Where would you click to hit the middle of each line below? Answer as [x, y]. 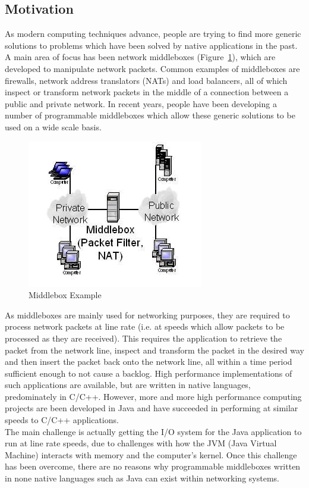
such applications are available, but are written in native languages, [128, 385]
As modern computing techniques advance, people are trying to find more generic [153, 34]
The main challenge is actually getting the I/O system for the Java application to [153, 431]
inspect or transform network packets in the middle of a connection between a [147, 92]
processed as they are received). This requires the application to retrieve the [144, 338]
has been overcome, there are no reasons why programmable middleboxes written [153, 466]
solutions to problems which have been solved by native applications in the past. [151, 45]
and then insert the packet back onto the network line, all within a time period [149, 362]
